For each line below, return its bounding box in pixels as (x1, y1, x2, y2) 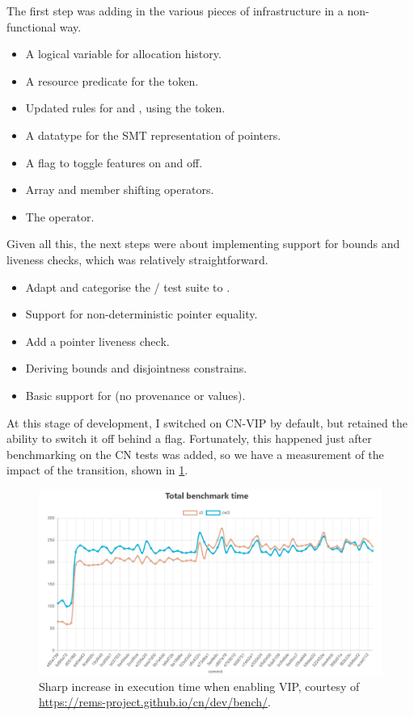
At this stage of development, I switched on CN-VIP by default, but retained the (6, 414, 408, 431)
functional (6, 18, 57, 35)
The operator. (25, 208, 95, 225)
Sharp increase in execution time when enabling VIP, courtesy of (39, 677, 360, 694)
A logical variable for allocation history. (25, 45, 222, 62)
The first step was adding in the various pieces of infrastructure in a (6, 2, 344, 19)
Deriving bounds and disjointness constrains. (25, 360, 247, 377)
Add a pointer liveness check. (25, 332, 170, 349)
